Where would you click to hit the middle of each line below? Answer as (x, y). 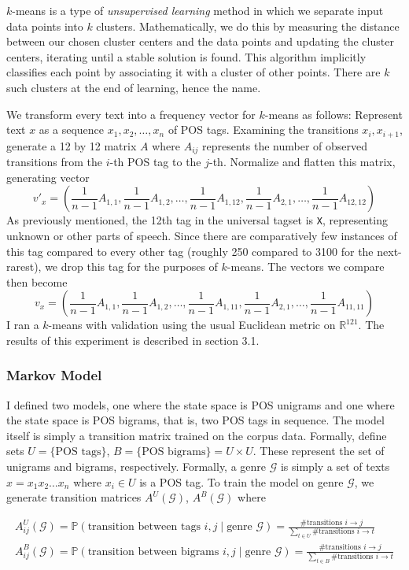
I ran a (23, 325)
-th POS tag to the (155, 162)
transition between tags (144, 527)
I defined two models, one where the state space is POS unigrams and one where (201, 404)
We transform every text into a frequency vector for (131, 114)
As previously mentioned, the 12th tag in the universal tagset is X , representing (197, 220)
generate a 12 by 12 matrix (72, 145)
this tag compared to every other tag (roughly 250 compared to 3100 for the (190, 251)
